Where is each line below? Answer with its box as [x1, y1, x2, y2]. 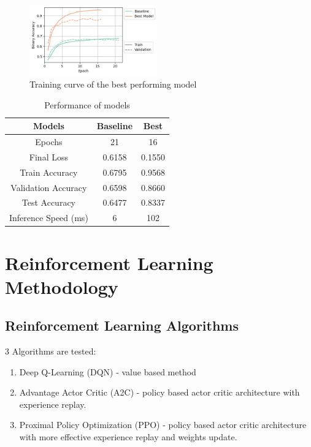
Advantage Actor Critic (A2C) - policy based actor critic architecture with [19, 386, 300, 399]
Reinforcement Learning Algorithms [5, 316, 239, 335]
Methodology [5, 274, 118, 299]
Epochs [35, 135, 63, 148]
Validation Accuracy [10, 181, 87, 193]
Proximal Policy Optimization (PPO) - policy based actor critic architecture [19, 418, 307, 431]
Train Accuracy [20, 165, 78, 178]
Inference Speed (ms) [9, 211, 88, 224]
